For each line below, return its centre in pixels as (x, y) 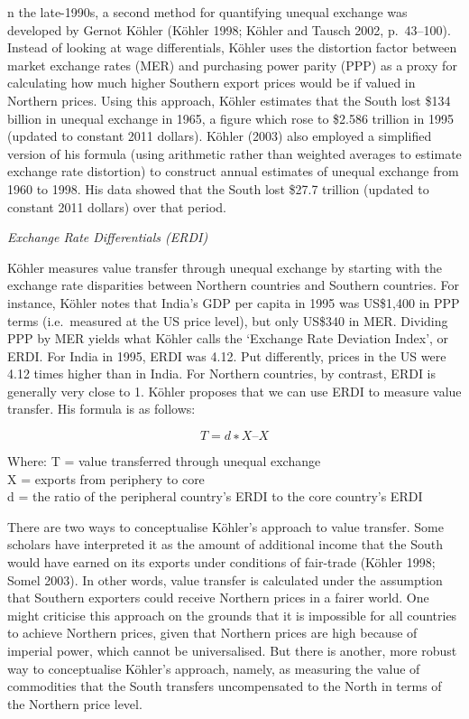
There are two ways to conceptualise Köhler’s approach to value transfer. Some (225, 526)
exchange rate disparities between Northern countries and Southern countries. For (233, 285)
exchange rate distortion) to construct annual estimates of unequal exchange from (233, 171)
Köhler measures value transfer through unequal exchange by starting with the (225, 267)
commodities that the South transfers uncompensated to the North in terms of (225, 686)
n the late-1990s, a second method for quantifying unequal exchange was (207, 12)
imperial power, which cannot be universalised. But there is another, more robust (232, 650)
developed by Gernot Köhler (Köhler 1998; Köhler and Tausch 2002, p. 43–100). (229, 29)
